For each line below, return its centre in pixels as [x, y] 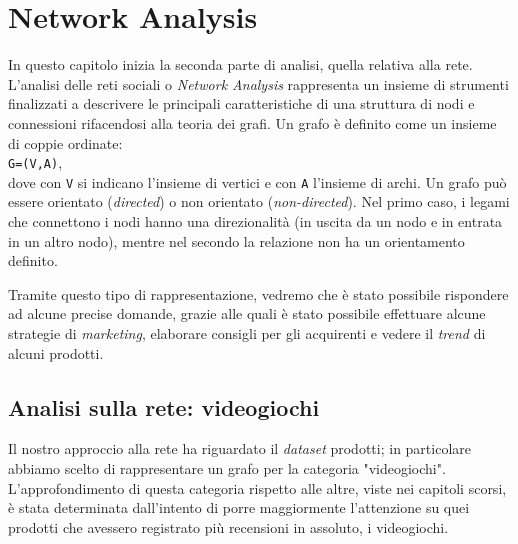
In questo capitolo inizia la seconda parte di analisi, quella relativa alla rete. [240, 64]
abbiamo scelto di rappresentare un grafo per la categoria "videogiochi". [227, 467]
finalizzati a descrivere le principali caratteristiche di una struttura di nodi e [241, 103]
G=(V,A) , [35, 162]
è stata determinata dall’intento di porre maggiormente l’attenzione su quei [239, 507]
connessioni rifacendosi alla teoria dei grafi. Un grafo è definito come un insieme [252, 122]
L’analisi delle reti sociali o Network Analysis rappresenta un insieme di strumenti [258, 83]
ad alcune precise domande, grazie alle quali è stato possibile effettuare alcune [247, 313]
